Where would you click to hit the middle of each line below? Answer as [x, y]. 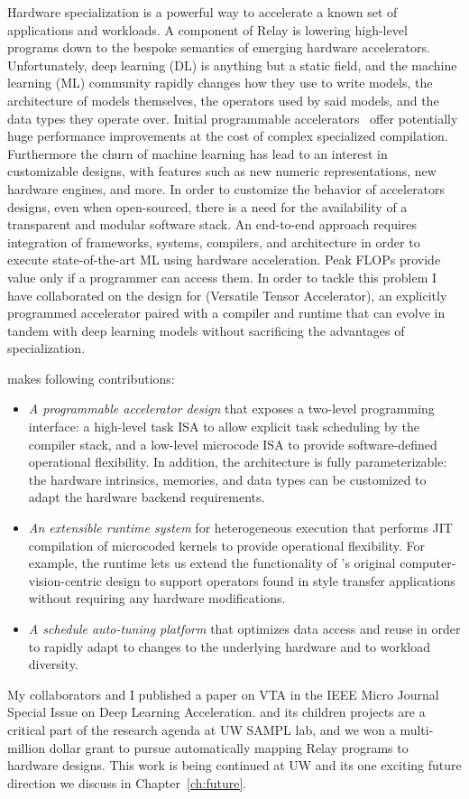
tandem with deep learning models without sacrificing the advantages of [206, 330]
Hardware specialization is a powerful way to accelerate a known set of [202, 12]
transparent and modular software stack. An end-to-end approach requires [212, 224]
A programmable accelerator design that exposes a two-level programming [231, 409]
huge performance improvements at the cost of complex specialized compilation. [228, 136]
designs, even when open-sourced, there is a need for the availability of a [207, 206]
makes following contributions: [91, 378]
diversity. [53, 664]
